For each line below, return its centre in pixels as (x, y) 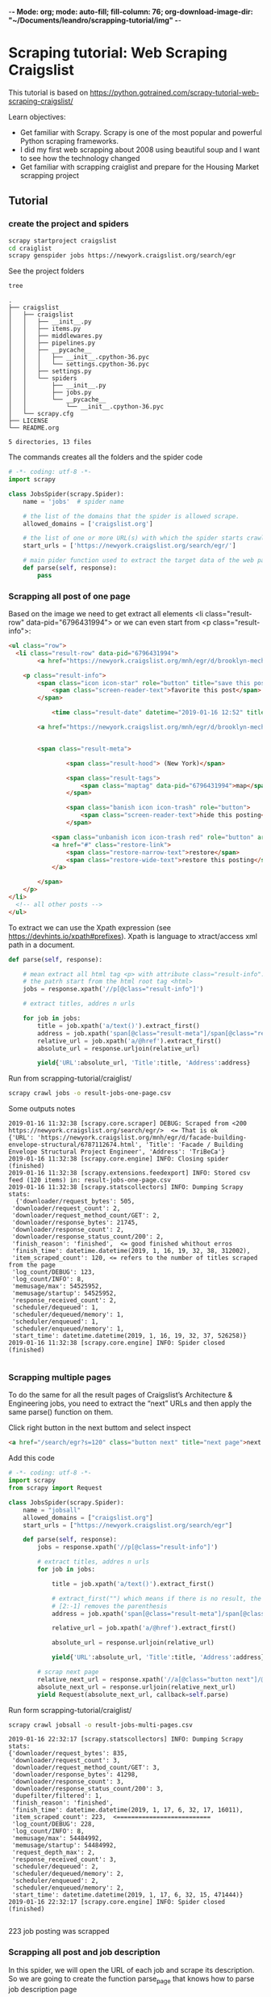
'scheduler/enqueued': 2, (55, 1881)
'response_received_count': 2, (64, 1301)
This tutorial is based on (48, 92)
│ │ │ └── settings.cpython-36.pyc (79, 364)
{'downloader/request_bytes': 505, (75, 1202)
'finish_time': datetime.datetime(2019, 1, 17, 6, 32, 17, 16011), (127, 1810)
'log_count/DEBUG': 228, (53, 1824)
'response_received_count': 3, (64, 1859)
